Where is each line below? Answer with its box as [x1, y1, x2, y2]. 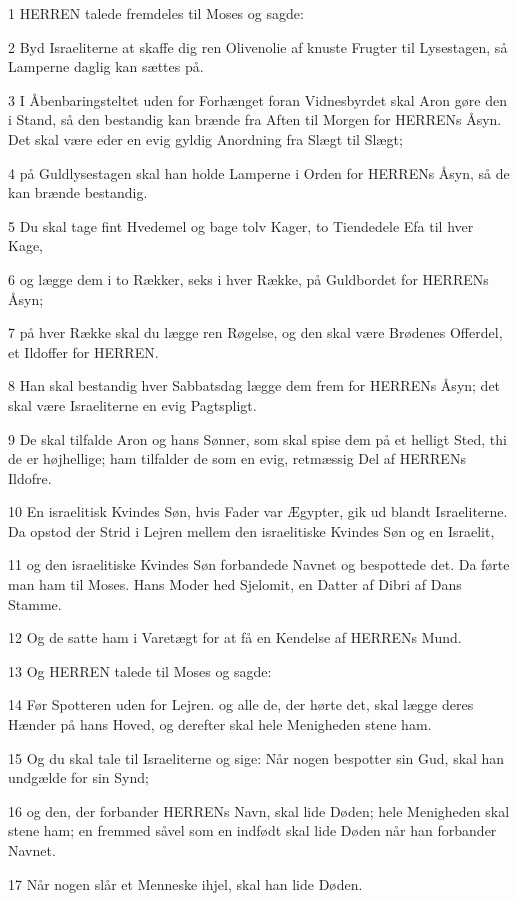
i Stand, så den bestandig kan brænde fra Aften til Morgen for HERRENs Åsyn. [8, 109, 502, 130]
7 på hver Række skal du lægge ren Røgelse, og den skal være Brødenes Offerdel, [8, 322, 503, 343]
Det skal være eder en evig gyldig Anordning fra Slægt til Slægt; [8, 128, 403, 149]
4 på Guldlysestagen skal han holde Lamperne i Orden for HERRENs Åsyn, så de [8, 162, 510, 183]
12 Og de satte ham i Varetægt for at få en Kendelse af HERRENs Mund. [8, 627, 462, 648]
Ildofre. [8, 467, 52, 488]
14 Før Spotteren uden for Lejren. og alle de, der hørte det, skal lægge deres [8, 694, 474, 715]
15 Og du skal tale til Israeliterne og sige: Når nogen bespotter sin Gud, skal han [8, 747, 505, 768]
